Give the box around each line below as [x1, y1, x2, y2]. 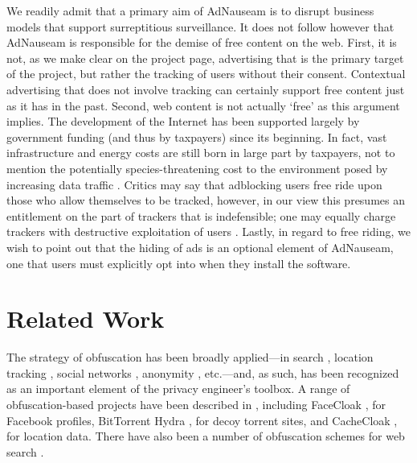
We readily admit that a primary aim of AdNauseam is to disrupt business [6, 2, 374, 19]
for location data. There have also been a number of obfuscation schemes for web [6, 428, 405, 444]
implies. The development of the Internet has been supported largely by [6, 113, 360, 130]
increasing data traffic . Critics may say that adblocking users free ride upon [6, 176, 382, 192]
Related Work [6, 302, 165, 335]
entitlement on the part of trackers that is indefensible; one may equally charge [6, 207, 396, 224]
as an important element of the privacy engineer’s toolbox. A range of [6, 380, 350, 397]
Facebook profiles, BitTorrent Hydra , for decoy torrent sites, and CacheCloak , [6, 411, 398, 428]
